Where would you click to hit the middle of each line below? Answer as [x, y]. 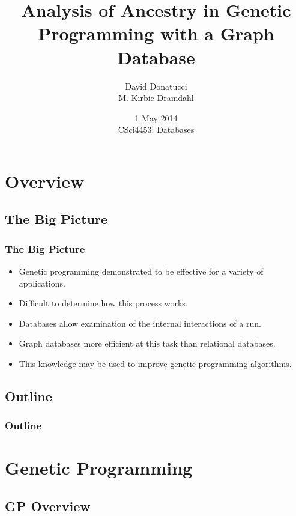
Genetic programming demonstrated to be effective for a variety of [141, 271]
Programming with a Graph [156, 33]
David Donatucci [156, 86]
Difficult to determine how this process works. [103, 303]
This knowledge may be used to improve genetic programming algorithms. [155, 364]
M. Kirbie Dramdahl [156, 98]
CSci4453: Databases [156, 129]
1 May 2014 [156, 117]
